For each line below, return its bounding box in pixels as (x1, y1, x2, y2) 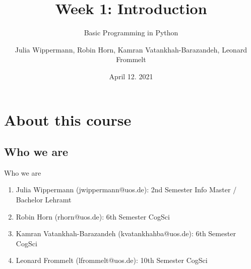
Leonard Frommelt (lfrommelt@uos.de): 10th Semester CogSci (16, 255, 208, 265)
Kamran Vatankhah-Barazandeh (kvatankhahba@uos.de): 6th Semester (16, 228, 236, 239)
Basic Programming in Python (84, 27, 178, 38)
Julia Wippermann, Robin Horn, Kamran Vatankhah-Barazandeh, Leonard (15, 44, 247, 55)
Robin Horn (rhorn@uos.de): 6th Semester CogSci (16, 211, 170, 222)
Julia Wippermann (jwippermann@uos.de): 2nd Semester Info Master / (16, 184, 237, 195)
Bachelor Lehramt (16, 194, 72, 205)
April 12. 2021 (109, 71, 153, 81)
